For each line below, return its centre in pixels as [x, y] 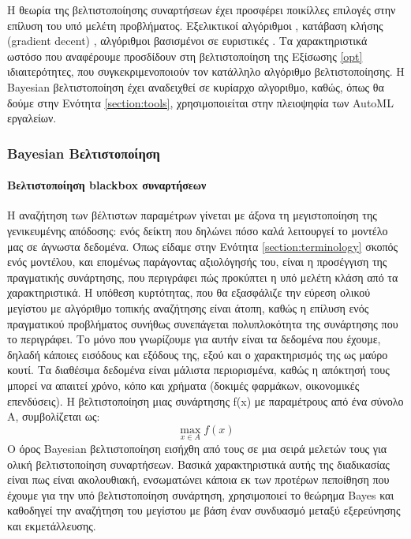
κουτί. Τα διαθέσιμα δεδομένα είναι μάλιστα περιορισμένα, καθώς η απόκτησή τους [198, 370]
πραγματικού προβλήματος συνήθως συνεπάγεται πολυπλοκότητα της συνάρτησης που [203, 323]
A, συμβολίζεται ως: [54, 416]
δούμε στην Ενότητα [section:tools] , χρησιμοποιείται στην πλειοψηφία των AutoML [200, 102]
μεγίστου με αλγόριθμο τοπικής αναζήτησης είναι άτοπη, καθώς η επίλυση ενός [188, 307]
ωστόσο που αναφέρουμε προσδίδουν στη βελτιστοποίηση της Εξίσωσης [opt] [185, 56]
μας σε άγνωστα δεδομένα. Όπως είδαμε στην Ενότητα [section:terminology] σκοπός [203, 246]
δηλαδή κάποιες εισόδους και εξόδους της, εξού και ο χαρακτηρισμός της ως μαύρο [198, 354]
